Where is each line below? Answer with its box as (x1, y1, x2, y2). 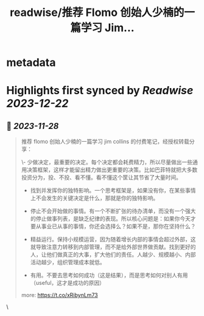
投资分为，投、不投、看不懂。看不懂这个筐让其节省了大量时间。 (21, 174, 181, 181)
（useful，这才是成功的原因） (30, 279, 105, 287)
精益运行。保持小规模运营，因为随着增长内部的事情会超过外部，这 (30, 236, 196, 243)
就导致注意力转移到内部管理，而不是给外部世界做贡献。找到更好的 (30, 243, 196, 251)
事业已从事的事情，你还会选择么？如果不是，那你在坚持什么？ (41, 222, 196, 230)
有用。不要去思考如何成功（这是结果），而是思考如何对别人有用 (30, 271, 188, 279)
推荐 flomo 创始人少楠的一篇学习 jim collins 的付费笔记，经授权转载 (21, 138, 190, 145)
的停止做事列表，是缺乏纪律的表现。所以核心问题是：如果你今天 (30, 215, 191, 222)
